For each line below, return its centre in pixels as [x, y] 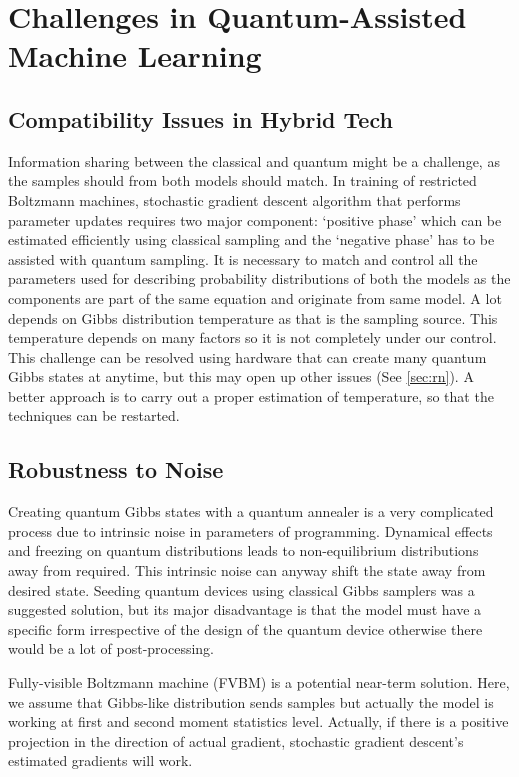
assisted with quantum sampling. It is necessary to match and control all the [243, 258]
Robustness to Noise [116, 469]
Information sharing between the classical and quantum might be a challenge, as [254, 160]
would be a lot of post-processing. [111, 648]
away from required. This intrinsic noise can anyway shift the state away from [247, 570]
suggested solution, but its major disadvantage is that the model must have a [245, 609]
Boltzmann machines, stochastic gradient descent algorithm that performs [234, 199]
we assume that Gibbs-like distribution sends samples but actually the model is [251, 701]
